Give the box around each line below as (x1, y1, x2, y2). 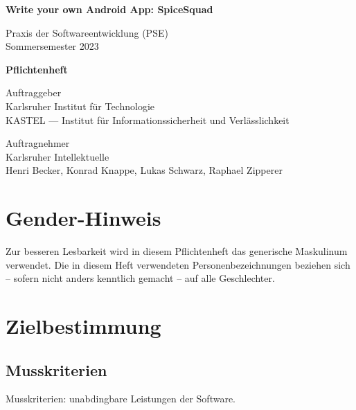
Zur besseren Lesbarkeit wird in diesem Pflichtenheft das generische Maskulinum (6, 244, 348, 258)
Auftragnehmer (6, 136, 70, 150)
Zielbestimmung (6, 312, 161, 340)
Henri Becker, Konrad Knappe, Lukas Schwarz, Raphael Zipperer (6, 163, 283, 177)
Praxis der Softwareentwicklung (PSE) (6, 25, 168, 39)
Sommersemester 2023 (6, 39, 99, 53)
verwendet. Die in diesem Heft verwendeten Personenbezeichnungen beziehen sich (6, 257, 350, 271)
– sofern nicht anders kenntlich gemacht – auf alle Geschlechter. (6, 271, 275, 285)
